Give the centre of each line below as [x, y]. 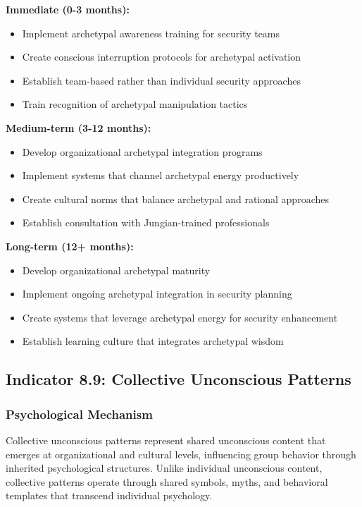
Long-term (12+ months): [70, 246]
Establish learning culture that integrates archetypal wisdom [153, 341]
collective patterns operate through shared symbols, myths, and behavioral [167, 481]
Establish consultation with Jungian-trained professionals [146, 222]
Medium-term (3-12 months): [79, 127]
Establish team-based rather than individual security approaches [161, 80]
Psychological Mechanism [79, 414]
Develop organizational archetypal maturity [116, 270]
